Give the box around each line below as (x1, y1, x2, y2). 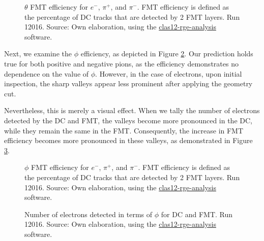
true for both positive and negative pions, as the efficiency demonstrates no (4, 58, 239, 68)
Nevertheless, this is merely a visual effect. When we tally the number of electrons (4, 105, 260, 116)
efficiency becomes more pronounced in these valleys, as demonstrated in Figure (4, 135, 253, 146)
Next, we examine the (4, 48, 72, 59)
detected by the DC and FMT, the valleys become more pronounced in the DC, (4, 115, 252, 125)
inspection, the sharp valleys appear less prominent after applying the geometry (4, 78, 253, 89)
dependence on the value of (4, 68, 89, 79)
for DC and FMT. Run (161, 209, 233, 219)
